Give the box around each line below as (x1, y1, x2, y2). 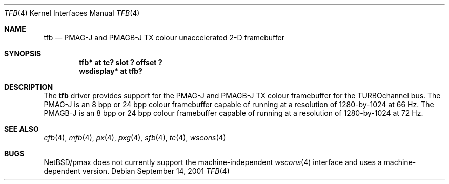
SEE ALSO (4, 125, 39, 133)
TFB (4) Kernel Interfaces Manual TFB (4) (4, 9, 140, 17)
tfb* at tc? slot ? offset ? (79, 58, 162, 67)
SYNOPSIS (4, 49, 42, 58)
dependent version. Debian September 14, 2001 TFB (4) (44, 167, 230, 175)
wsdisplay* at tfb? (79, 67, 142, 75)
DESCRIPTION (4, 83, 53, 91)
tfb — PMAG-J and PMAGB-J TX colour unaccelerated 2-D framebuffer (44, 33, 284, 42)
